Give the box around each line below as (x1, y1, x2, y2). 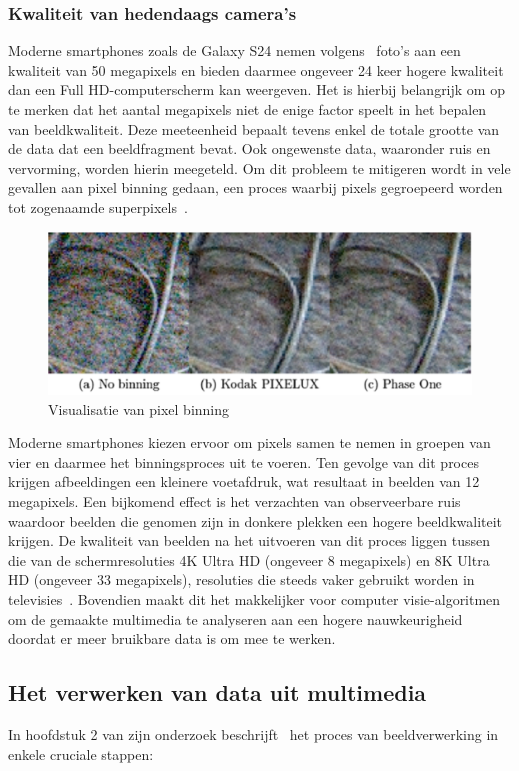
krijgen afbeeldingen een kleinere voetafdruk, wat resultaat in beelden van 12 (8, 471, 480, 492)
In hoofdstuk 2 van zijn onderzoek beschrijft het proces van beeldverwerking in (8, 724, 499, 745)
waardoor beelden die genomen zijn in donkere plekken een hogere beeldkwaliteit (8, 510, 503, 531)
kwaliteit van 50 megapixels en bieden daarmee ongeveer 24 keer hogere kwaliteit (8, 59, 504, 80)
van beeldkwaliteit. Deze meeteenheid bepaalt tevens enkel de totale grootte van (8, 118, 500, 139)
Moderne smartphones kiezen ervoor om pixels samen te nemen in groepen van (8, 432, 491, 453)
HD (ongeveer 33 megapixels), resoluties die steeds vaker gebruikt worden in (8, 569, 475, 590)
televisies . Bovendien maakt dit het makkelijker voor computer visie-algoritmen (8, 589, 501, 610)
